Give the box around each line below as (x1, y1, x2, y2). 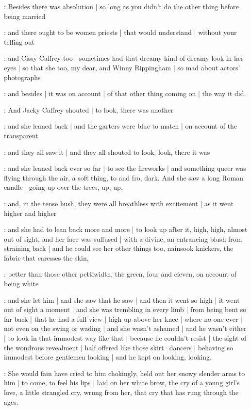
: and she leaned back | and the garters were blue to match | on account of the (4, 121, 237, 131)
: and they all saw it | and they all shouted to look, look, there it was (4, 147, 210, 157)
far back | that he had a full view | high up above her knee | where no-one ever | (4, 313, 242, 324)
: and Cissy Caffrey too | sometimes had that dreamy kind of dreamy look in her (4, 53, 244, 63)
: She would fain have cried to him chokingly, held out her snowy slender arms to (4, 368, 245, 378)
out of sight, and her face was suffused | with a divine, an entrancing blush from (4, 233, 242, 244)
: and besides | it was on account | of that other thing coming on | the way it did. (4, 88, 246, 98)
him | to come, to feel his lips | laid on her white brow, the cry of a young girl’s (4, 377, 240, 388)
